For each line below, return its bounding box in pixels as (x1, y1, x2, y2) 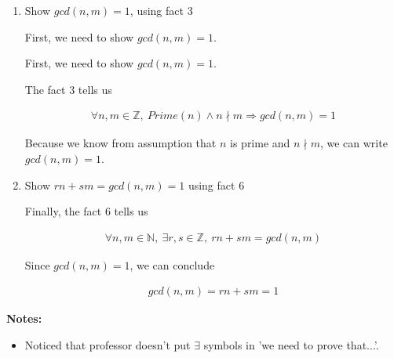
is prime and (230, 135, 290, 151)
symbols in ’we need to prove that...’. (203, 337, 379, 353)
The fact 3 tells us (24, 81, 112, 97)
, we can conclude (130, 256, 215, 273)
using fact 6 (188, 176, 245, 193)
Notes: (6, 310, 42, 327)
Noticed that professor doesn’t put (24, 337, 191, 353)
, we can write (319, 135, 388, 151)
